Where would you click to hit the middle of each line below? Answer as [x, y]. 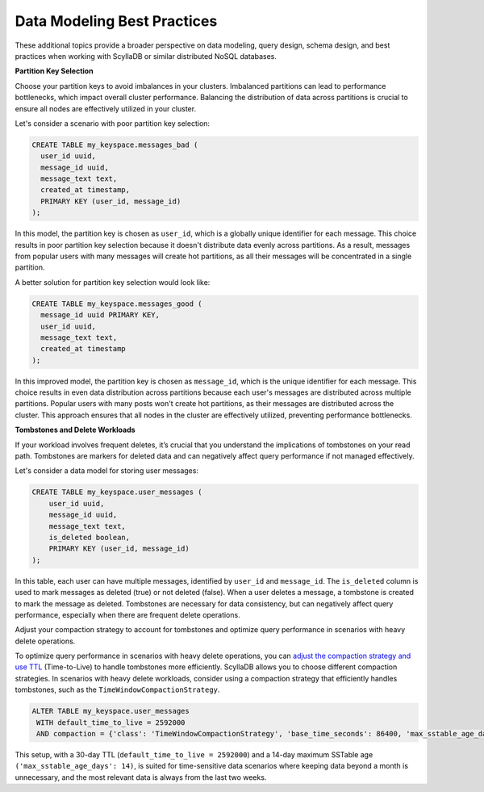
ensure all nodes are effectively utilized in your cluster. [106, 108]
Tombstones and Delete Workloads [75, 430]
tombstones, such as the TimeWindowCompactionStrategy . [117, 689]
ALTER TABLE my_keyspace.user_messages [111, 711]
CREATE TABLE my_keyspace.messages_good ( [117, 304]
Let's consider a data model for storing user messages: [107, 471]
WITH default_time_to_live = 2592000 [111, 722]
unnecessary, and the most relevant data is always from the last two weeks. [141, 777]
